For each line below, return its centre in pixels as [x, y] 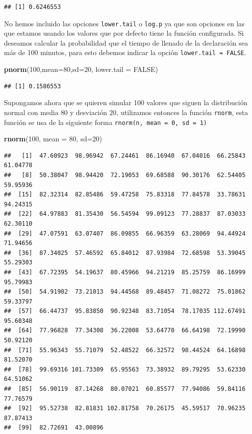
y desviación [89, 112]
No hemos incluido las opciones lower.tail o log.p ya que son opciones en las [125, 23]
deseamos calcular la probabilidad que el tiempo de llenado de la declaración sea [126, 42]
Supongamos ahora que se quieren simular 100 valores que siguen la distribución [126, 102]
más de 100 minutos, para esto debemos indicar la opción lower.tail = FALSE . [125, 52]
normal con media [31, 112]
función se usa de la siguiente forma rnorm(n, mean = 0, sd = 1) [106, 122]
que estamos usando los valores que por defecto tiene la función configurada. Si [124, 33]
